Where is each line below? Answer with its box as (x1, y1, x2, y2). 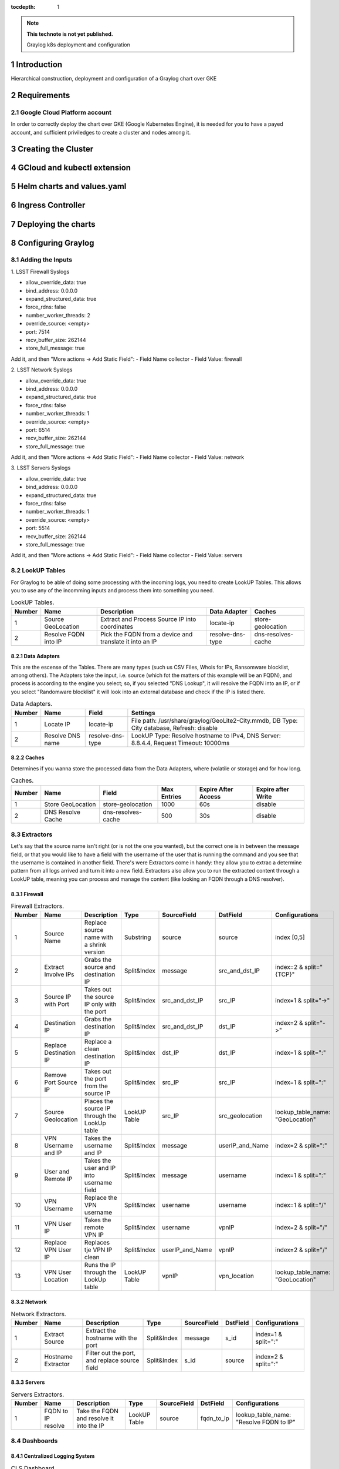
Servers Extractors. (11, 1390, 65, 1398)
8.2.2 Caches (11, 754, 45, 761)
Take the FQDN (76, 1407, 118, 1416)
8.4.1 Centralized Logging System (11, 1453, 95, 1460)
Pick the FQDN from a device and (100, 630, 193, 638)
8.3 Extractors (11, 830, 53, 839)
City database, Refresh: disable (131, 723, 218, 732)
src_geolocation (218, 1112, 263, 1120)
